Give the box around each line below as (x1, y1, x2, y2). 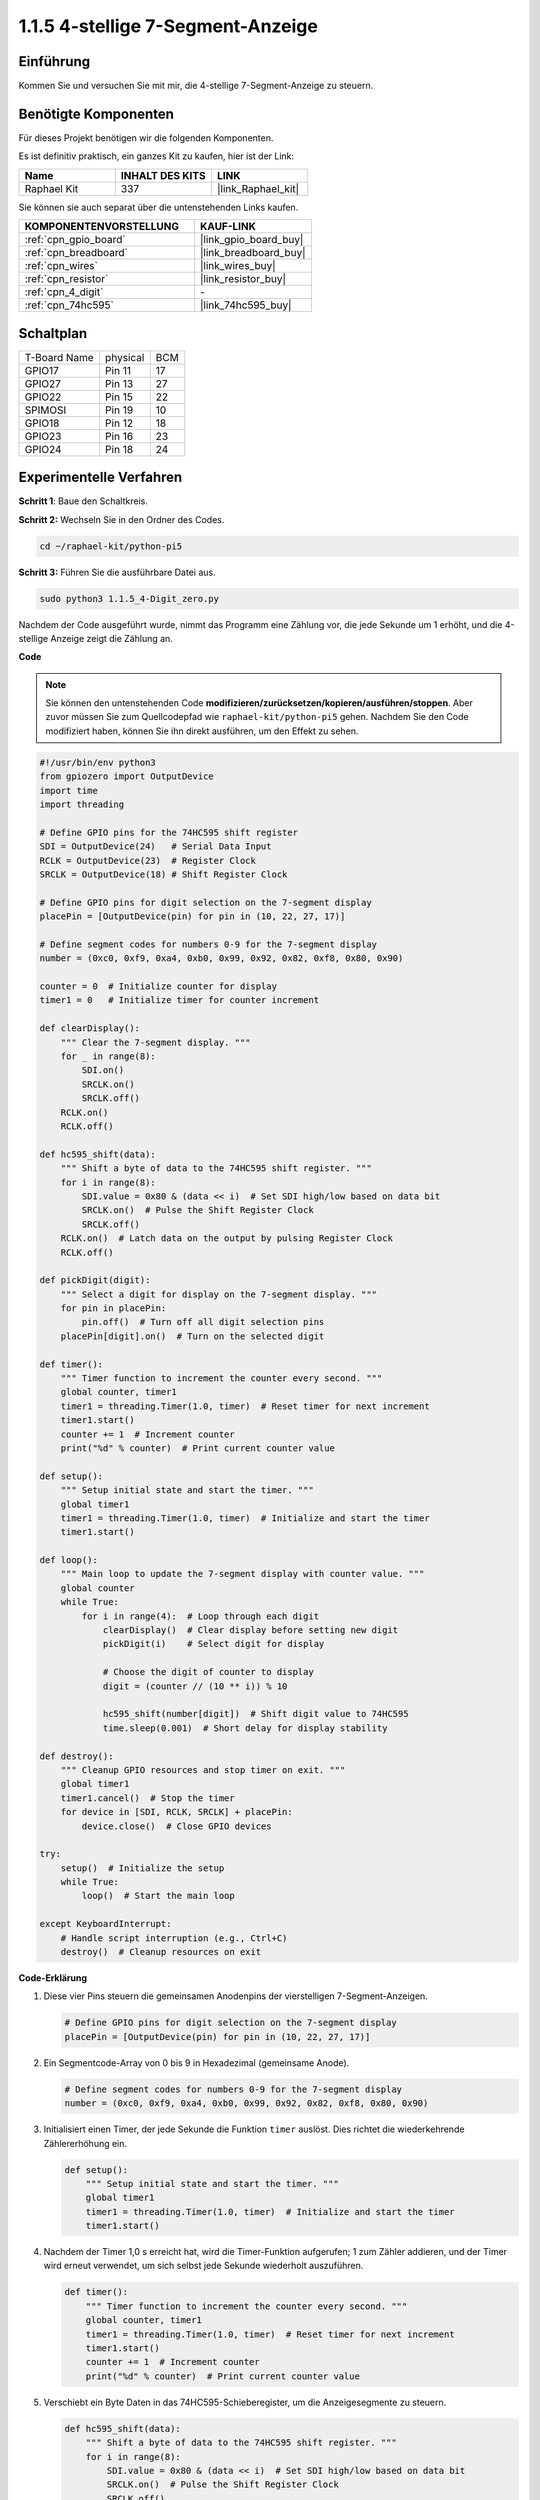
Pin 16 (105, 429, 134, 443)
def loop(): (39, 1555, 99, 1566)
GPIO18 (24, 416, 60, 430)
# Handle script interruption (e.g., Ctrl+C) (60, 1932, 288, 1944)
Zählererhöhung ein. (43, 2137, 128, 2149)
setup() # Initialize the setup (60, 1862, 225, 1874)
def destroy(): (39, 1750, 114, 1762)
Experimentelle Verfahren (18, 469, 183, 486)
